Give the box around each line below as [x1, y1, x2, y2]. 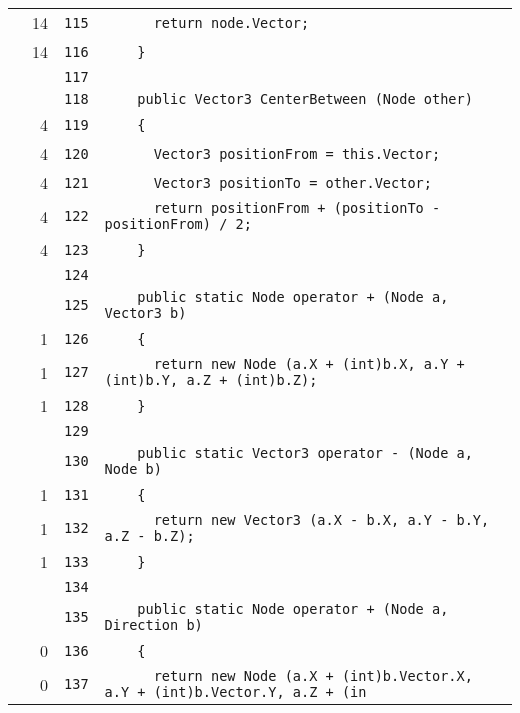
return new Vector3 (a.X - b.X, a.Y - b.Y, [153, 512, 490, 528]
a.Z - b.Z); [104, 528, 195, 544]
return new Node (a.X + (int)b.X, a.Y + [153, 356, 465, 372]
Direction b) [104, 617, 203, 633]
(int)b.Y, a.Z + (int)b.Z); [104, 372, 318, 388]
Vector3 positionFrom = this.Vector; [153, 145, 441, 162]
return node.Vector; [153, 14, 310, 31]
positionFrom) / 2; [104, 216, 252, 232]
